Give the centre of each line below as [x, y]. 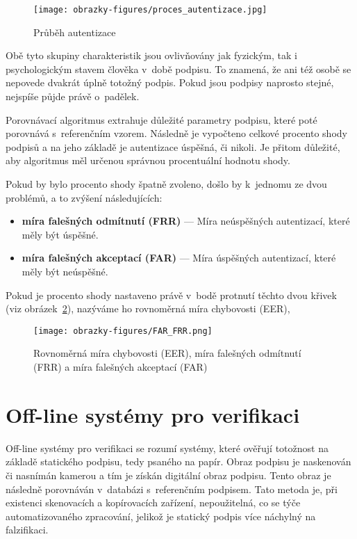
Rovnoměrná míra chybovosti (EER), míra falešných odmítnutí [167, 353]
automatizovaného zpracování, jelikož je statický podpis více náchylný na [161, 516]
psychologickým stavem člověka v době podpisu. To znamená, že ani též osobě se [178, 69]
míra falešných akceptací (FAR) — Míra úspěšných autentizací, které [179, 258]
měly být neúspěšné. [65, 271]
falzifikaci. [27, 530]
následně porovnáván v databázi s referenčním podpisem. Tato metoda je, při [172, 489]
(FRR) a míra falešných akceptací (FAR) [121, 367]
